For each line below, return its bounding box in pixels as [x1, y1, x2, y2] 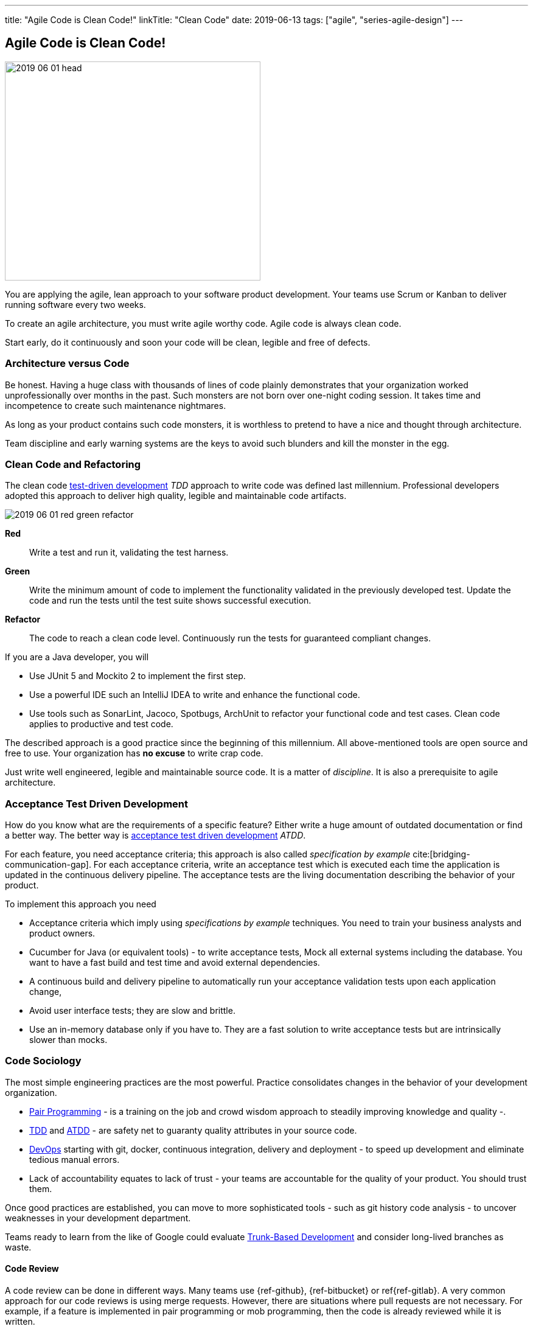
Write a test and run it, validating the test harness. [29, 547, 229, 558]
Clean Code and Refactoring [5, 458, 141, 470]
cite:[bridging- [413, 849, 470, 860]
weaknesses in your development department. [5, 1212, 191, 1223]
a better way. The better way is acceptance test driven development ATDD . [5, 830, 306, 841]
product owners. [29, 928, 96, 939]
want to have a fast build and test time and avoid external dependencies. [29, 957, 320, 968]
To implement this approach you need [5, 899, 156, 910]
